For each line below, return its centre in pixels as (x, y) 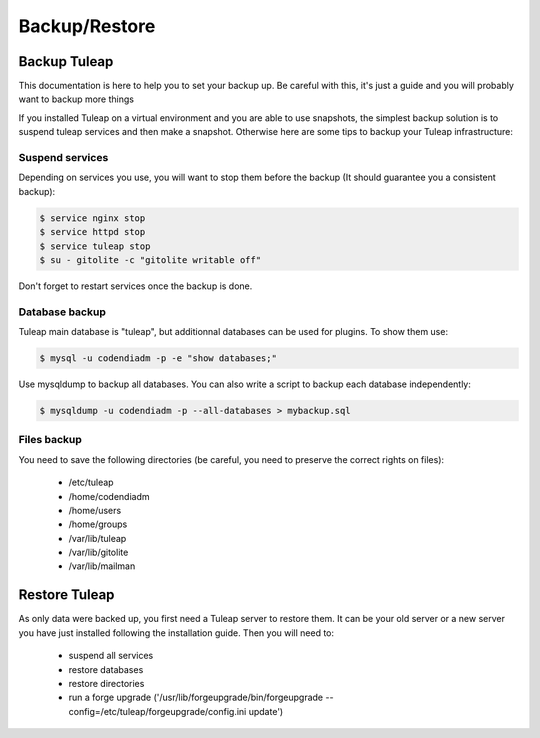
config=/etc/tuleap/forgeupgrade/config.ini (157, 711)
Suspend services (63, 157)
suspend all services (111, 656)
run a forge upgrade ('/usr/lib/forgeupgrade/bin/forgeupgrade (196, 697)
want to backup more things (76, 99)
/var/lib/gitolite (98, 552)
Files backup (50, 440)
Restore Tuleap (66, 595)
